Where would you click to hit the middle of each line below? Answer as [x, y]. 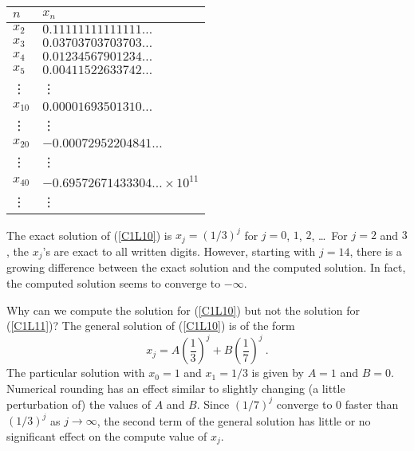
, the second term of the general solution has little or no [234, 420]
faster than [372, 404]
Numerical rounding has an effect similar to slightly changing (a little [176, 388]
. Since [213, 404]
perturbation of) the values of [79, 404]
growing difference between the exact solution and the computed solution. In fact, [206, 267]
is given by [278, 373]
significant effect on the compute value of [107, 435]
